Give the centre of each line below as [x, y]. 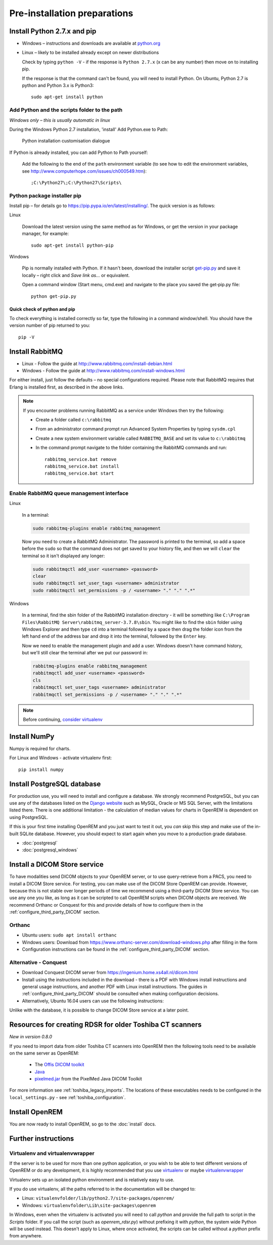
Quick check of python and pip [42, 309]
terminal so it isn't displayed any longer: [63, 556]
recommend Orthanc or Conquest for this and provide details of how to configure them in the [106, 905]
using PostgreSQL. [29, 817]
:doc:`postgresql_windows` [50, 850]
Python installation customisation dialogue [66, 141]
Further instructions [42, 1138]
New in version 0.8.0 [31, 1037]
